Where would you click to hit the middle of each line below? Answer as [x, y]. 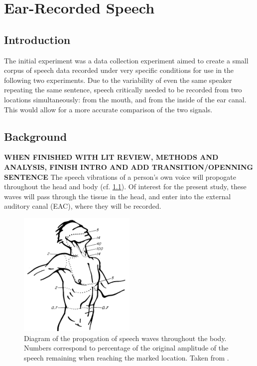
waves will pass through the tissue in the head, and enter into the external [118, 196]
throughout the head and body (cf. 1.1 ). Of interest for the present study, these [125, 186]
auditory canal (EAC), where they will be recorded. [83, 206]
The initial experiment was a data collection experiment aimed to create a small [126, 60]
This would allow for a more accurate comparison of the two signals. [108, 109]
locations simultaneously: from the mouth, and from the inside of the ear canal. [125, 99]
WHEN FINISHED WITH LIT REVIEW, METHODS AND [111, 157]
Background [36, 136]
